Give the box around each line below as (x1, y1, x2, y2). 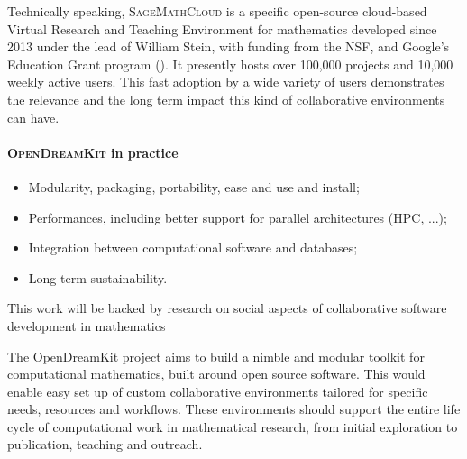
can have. (7, 107, 60, 126)
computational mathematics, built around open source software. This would (7, 364, 426, 383)
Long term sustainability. (28, 268, 168, 287)
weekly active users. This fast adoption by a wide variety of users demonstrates (7, 72, 444, 91)
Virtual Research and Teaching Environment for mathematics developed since (7, 19, 437, 38)
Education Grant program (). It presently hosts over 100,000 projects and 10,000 (7, 54, 453, 73)
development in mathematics (7, 316, 166, 335)
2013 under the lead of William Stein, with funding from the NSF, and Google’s (7, 37, 450, 56)
